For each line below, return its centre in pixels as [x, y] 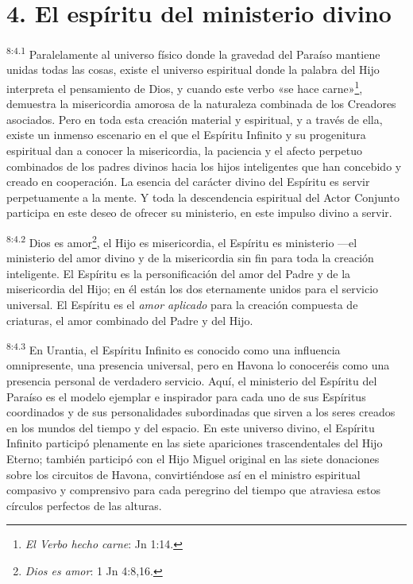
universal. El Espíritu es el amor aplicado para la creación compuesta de [182, 304]
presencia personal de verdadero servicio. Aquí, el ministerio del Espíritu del [192, 381]
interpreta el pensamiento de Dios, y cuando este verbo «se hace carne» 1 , [185, 87]
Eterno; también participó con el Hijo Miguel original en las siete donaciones [193, 458]
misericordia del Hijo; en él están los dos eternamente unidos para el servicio [193, 289]
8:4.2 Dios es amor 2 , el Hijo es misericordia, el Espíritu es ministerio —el [182, 241]
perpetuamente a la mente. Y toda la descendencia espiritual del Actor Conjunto [203, 197]
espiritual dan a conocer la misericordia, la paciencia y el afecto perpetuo [184, 150]
